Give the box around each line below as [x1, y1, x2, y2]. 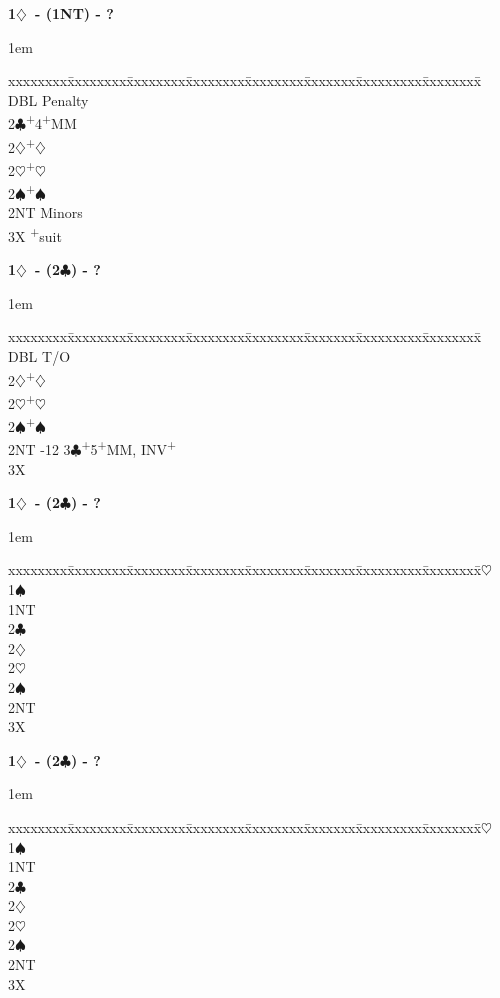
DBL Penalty [8, 89, 89, 110]
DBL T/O [8, 346, 71, 366]
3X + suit [8, 222, 62, 246]
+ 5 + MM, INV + [81, 436, 177, 459]
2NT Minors [8, 202, 83, 223]
